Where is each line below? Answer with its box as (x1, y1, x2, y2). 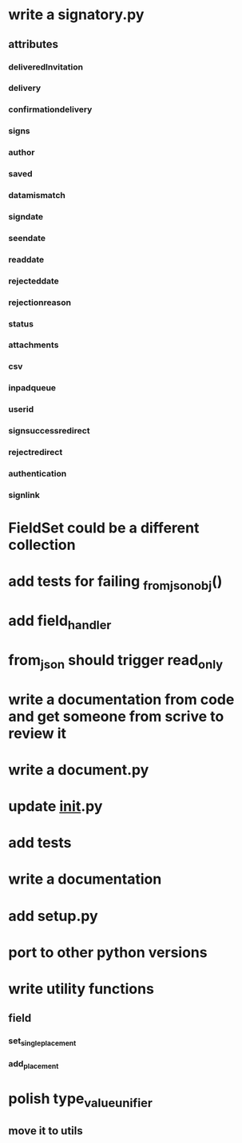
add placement (8, 1058, 59, 1071)
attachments (8, 339, 59, 350)
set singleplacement (8, 1035, 77, 1048)
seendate (8, 232, 46, 243)
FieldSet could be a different (8, 519, 200, 537)
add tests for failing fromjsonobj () (8, 572, 223, 593)
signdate (8, 211, 44, 222)
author (8, 147, 35, 158)
